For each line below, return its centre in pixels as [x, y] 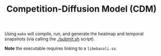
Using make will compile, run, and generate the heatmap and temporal [74, 34]
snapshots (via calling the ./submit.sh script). [50, 39]
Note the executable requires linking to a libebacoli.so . [61, 48]
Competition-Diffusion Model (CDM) [81, 9]
